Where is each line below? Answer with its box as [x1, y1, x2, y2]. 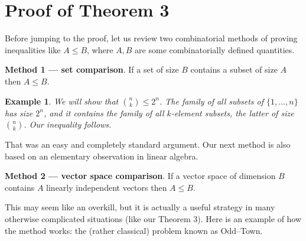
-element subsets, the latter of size [171, 106, 294, 119]
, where [87, 43, 113, 56]
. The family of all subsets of [159, 95, 264, 107]
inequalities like [5, 43, 61, 56]
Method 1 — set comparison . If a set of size [5, 63, 179, 76]
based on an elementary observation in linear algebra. [5, 149, 198, 162]
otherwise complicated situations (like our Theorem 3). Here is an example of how [5, 213, 302, 225]
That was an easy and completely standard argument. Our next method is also [5, 138, 291, 151]
